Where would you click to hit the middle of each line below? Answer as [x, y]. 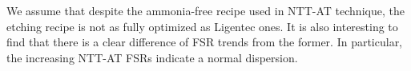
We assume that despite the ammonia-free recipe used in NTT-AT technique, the [205, 10]
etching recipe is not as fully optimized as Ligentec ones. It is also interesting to [202, 26]
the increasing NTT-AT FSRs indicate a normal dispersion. [152, 57]
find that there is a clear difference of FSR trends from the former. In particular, [205, 42]
